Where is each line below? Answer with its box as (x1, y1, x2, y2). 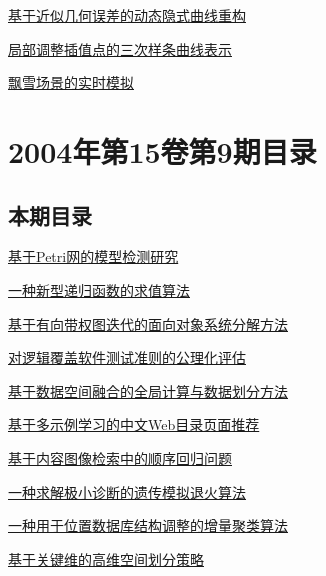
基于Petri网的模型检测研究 (8, 246, 179, 267)
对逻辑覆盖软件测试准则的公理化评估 (8, 347, 246, 368)
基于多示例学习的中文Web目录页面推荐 (8, 414, 260, 435)
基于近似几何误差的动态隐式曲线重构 (8, 5, 246, 25)
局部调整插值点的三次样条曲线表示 (8, 38, 232, 59)
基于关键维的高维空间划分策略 (8, 548, 204, 569)
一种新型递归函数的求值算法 (8, 279, 190, 300)
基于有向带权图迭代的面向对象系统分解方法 (8, 313, 288, 334)
